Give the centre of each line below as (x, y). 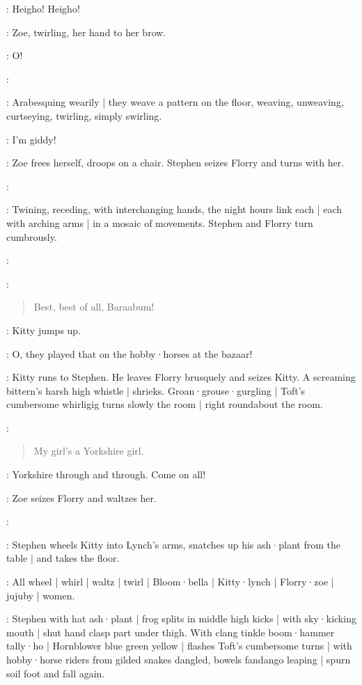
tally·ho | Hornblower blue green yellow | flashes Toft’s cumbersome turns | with (179, 646)
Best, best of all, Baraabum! (94, 307)
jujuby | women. (41, 595)
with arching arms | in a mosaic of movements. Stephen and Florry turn (160, 222)
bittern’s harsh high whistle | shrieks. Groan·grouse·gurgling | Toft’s (156, 390)
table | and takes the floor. (63, 558)
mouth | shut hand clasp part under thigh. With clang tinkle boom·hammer (171, 632)
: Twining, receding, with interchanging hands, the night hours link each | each (174, 209)
